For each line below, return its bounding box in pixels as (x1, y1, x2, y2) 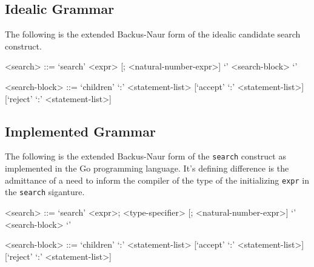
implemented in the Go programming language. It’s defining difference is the (5, 162, 289, 175)
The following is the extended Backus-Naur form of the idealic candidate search (5, 28, 301, 40)
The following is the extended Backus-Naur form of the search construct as (5, 150, 286, 162)
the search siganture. (5, 185, 85, 198)
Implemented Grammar (5, 121, 156, 140)
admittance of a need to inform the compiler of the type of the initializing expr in (5, 173, 310, 186)
